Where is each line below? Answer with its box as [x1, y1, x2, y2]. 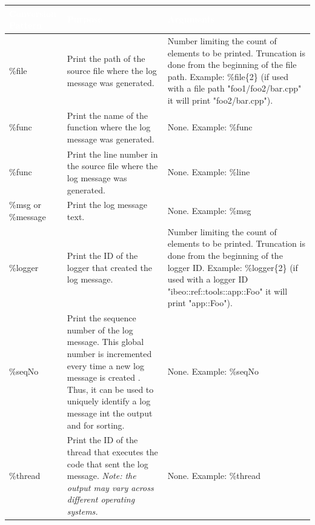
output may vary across [67, 481, 154, 493]
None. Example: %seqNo [167, 365, 259, 378]
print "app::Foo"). [167, 296, 233, 309]
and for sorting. [67, 418, 125, 431]
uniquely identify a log [67, 395, 151, 407]
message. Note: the [67, 469, 136, 482]
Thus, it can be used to [67, 383, 154, 395]
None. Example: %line [167, 166, 250, 178]
